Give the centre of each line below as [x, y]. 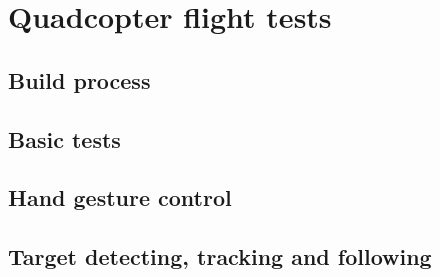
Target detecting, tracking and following [220, 256]
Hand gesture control [120, 197]
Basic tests [64, 138]
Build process [79, 79]
